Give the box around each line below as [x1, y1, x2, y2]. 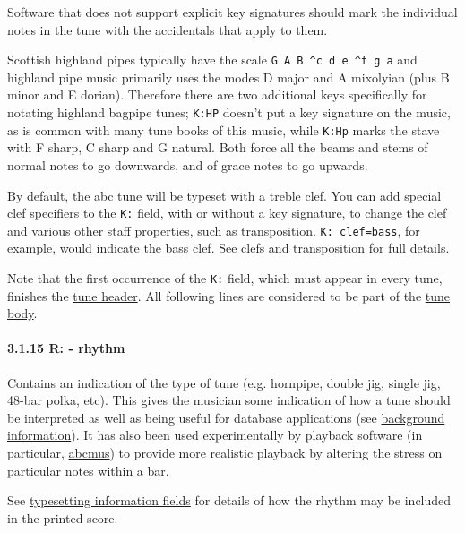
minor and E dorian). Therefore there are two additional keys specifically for [7, 85, 427, 104]
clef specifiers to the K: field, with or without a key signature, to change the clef [7, 203, 447, 222]
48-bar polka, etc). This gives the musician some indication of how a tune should [7, 391, 451, 409]
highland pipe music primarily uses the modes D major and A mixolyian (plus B [7, 67, 450, 86]
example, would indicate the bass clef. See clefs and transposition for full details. [7, 238, 450, 257]
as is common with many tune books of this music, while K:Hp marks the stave [7, 120, 440, 139]
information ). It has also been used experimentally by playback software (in [7, 426, 423, 444]
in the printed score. [7, 508, 118, 527]
